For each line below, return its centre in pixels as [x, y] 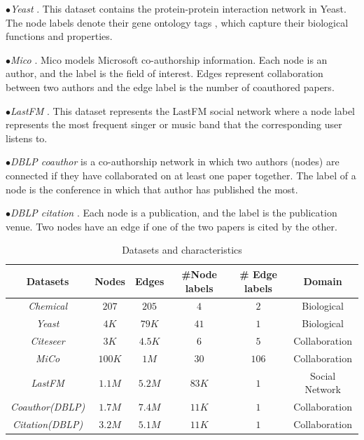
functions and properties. [59, 36]
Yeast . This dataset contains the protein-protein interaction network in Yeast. [178, 8]
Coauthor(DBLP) [48, 407]
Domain [323, 281]
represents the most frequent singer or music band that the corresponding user [174, 124]
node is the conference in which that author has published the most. [152, 189]
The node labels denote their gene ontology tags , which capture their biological [177, 22]
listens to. [27, 138]
